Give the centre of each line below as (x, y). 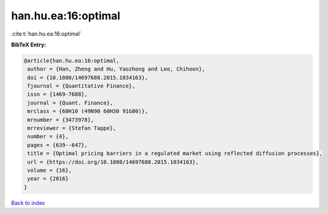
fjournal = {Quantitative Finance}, (81, 86)
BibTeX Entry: (29, 45)
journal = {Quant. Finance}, (70, 103)
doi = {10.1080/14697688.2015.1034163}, (88, 77)
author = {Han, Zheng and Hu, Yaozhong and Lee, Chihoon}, (116, 69)
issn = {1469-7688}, (58, 94)
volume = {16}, (50, 170)
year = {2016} (48, 179)
